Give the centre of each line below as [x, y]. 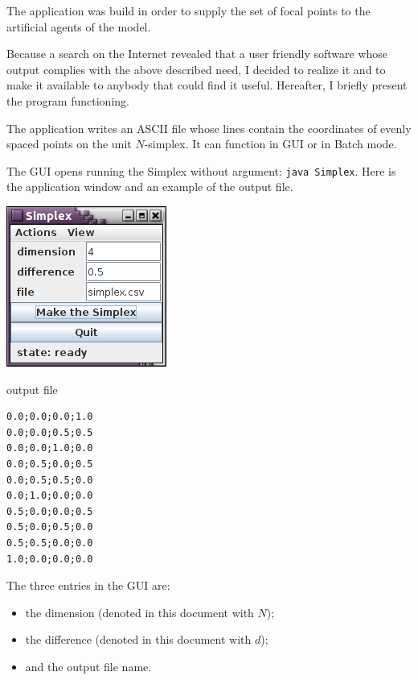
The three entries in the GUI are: [88, 585]
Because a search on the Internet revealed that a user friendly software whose [197, 54]
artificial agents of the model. [79, 26]
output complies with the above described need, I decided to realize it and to [196, 69]
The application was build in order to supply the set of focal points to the [189, 10]
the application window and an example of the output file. [150, 187]
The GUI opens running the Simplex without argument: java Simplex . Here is [201, 170]
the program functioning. [68, 100]
